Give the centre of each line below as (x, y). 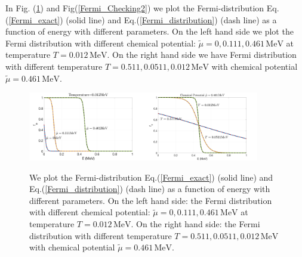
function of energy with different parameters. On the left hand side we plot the (150, 31)
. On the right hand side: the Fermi (195, 223)
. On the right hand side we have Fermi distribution (202, 55)
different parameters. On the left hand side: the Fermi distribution (151, 200)
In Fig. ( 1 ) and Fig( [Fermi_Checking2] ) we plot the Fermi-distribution (135, 8)
